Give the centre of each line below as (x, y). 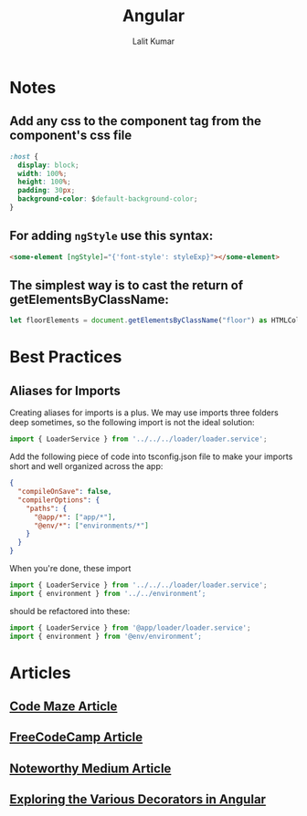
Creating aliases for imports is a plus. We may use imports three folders (144, 413)
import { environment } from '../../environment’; (108, 593)
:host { (24, 156)
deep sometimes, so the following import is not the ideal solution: (132, 423)
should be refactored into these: (70, 611)
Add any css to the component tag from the (136, 121)
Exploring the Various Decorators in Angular (138, 800)
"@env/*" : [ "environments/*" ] (91, 526)
